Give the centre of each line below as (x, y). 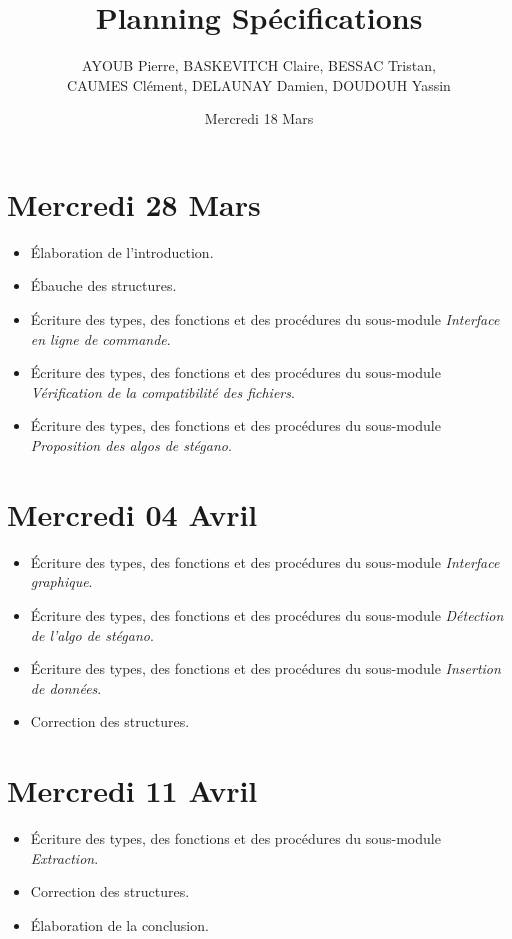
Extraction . (64, 857)
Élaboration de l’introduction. (122, 251)
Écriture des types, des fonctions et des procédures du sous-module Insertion (265, 668)
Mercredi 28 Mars (134, 203)
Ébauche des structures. (103, 285)
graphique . (61, 581)
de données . (66, 687)
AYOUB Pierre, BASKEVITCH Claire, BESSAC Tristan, (259, 65)
